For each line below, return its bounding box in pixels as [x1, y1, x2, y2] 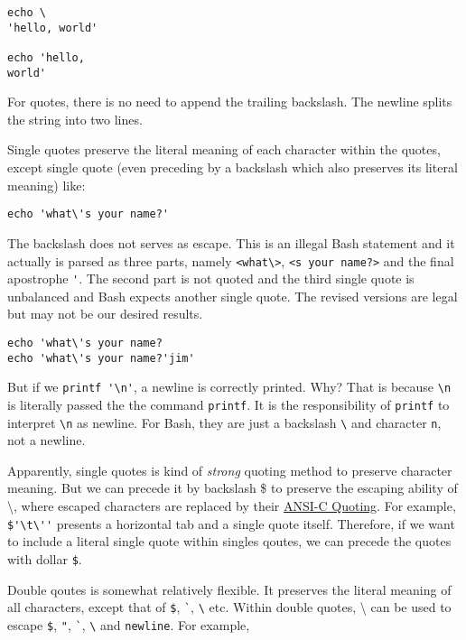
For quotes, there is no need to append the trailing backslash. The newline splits [7, 92, 452, 111]
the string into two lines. [7, 109, 143, 128]
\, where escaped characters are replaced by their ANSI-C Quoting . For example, [7, 496, 456, 515]
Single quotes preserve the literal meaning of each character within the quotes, [7, 140, 441, 159]
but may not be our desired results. [7, 304, 203, 323]
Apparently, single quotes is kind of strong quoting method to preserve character [7, 460, 452, 479]
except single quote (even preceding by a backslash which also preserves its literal [7, 158, 458, 177]
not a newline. [7, 431, 86, 450]
